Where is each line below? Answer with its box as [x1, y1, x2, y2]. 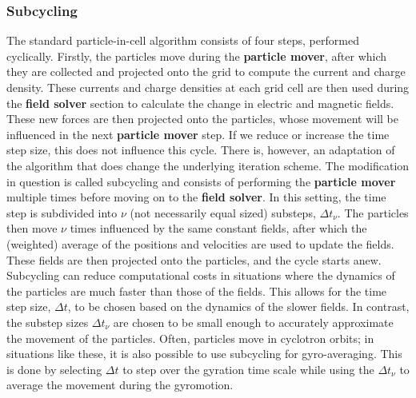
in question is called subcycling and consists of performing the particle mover [6, 173, 396, 189]
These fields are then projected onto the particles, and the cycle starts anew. [6, 251, 382, 268]
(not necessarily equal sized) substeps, [130, 204, 316, 221]
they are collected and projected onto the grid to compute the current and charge [6, 63, 406, 80]
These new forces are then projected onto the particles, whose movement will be [6, 110, 398, 127]
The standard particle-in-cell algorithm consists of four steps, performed [6, 32, 359, 49]
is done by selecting [6, 360, 102, 377]
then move [6, 220, 58, 237]
